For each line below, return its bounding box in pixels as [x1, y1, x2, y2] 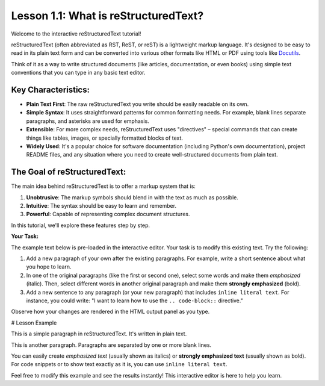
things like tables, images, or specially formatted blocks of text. [26, 134, 184, 142]
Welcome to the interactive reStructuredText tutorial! [11, 30, 141, 37]
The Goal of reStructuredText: [11, 167, 126, 177]
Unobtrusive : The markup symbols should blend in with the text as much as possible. [26, 193, 239, 201]
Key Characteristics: [11, 84, 90, 95]
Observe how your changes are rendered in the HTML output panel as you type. [11, 308, 210, 316]
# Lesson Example [11, 319, 57, 326]
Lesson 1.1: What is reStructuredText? [11, 9, 204, 22]
